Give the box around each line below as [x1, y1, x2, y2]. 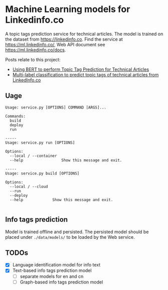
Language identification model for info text [12, 262, 101, 268]
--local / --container [10, 153, 57, 158]
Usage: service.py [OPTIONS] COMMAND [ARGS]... [5, 105, 107, 110]
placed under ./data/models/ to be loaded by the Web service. [5, 234, 135, 240]
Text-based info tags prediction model [12, 267, 92, 273]
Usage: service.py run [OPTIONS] [5, 140, 75, 145]
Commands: [5, 114, 26, 119]
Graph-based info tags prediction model [20, 279, 103, 285]
